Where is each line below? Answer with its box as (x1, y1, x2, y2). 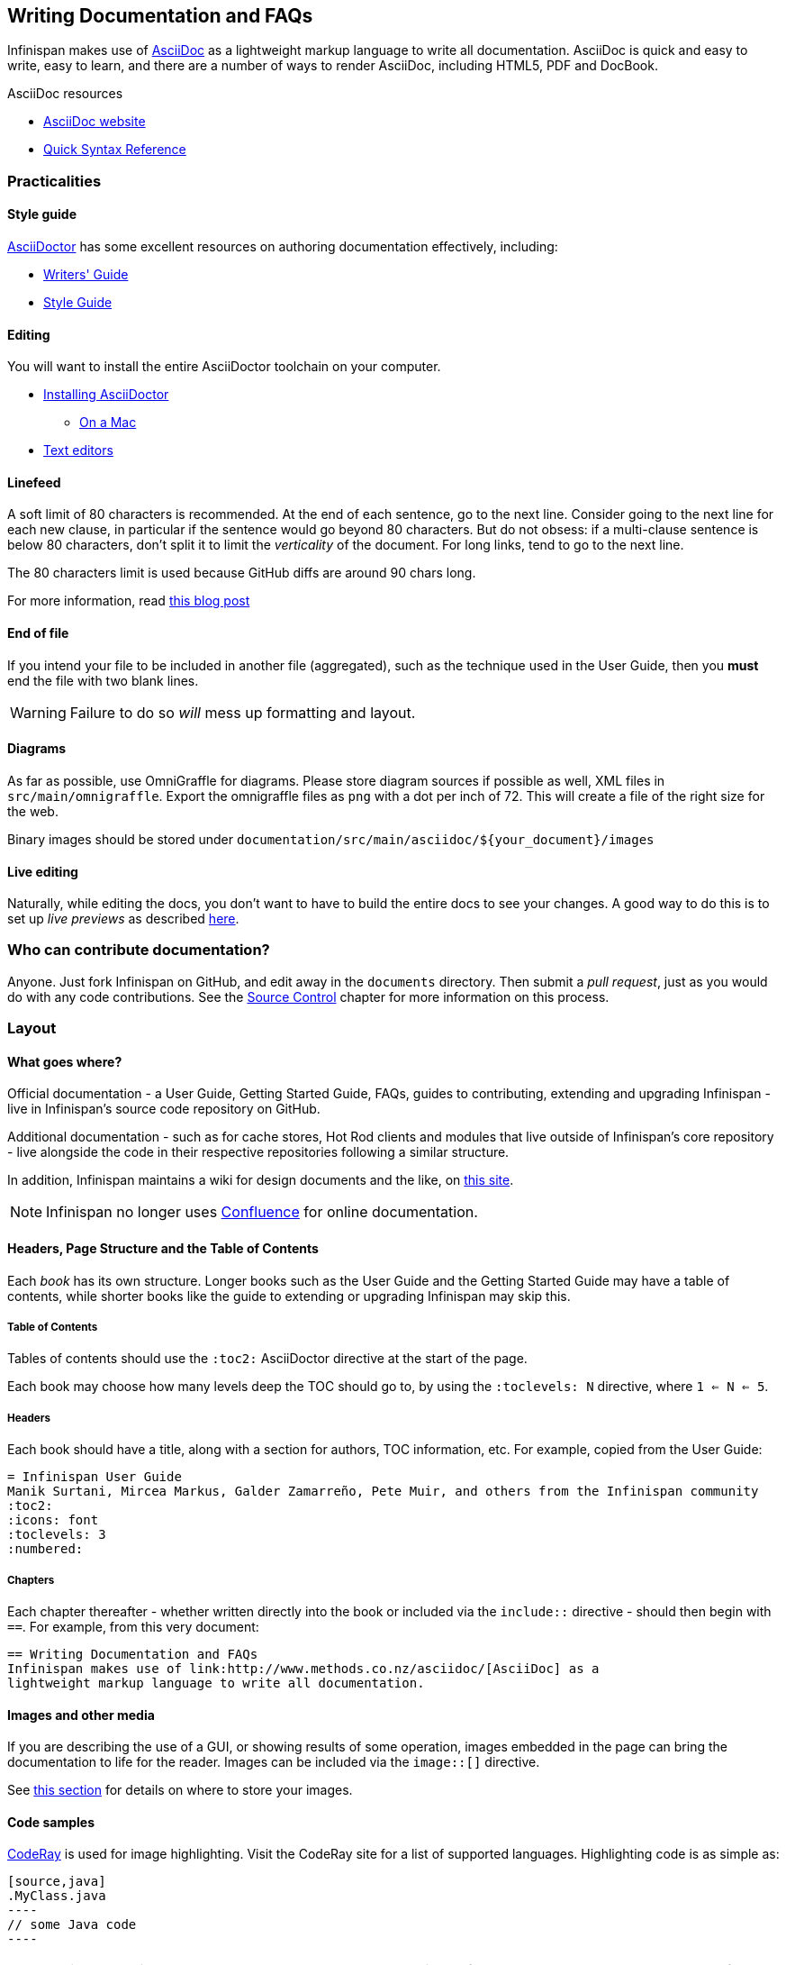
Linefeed (7, 474, 61, 490)
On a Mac (79, 414, 137, 431)
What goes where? (7, 1053, 122, 1069)
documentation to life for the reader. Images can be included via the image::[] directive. (7, 1754, 540, 1770)
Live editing (7, 863, 78, 879)
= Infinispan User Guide (7, 1469, 182, 1485)
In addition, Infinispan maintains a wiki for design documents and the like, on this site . (7, 1172, 514, 1188)
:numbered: (7, 1542, 84, 1557)
